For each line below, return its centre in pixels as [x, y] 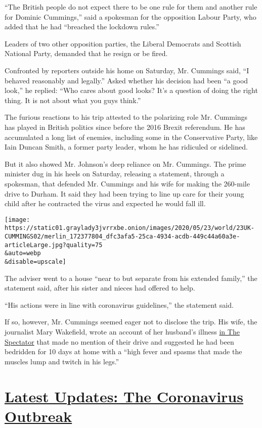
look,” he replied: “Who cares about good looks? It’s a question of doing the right [131, 90]
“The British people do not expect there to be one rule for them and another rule [131, 7]
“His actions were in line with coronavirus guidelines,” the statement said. [119, 304]
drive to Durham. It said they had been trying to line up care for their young [124, 193]
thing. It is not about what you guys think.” [73, 100]
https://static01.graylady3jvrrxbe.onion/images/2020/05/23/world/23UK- [129, 228]
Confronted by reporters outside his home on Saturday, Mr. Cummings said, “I [127, 70]
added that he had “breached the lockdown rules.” [82, 27]
